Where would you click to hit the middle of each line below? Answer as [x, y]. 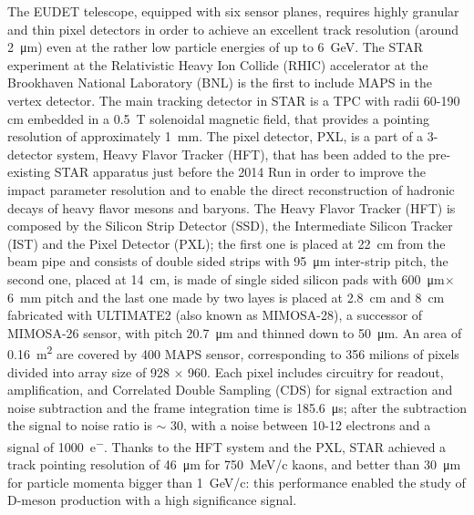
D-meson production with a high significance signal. [152, 500]
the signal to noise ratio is [80, 425]
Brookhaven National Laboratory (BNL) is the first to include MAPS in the [220, 82]
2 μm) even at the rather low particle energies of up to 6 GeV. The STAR [215, 47]
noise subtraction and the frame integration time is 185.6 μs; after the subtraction [237, 407]
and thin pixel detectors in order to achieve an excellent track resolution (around [233, 29]
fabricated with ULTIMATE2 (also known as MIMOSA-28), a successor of [215, 315]
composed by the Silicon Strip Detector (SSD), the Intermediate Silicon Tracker [230, 226]
